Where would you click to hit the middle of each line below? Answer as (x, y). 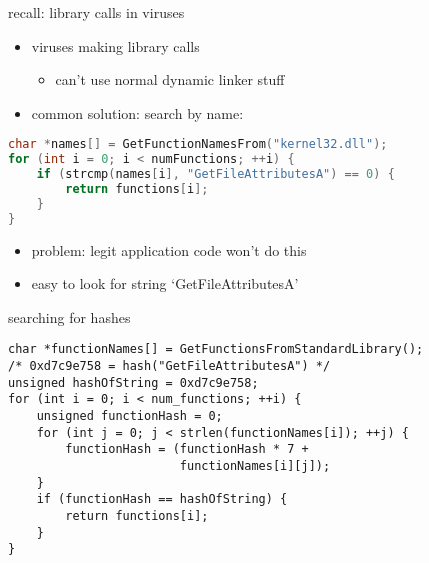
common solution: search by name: (137, 112)
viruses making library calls (115, 45)
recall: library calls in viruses (96, 12)
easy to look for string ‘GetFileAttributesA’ (165, 283)
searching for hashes (69, 316)
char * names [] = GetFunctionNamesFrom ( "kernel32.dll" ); (198, 144)
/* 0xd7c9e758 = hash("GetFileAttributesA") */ (169, 366)
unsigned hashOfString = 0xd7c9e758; (133, 382)
